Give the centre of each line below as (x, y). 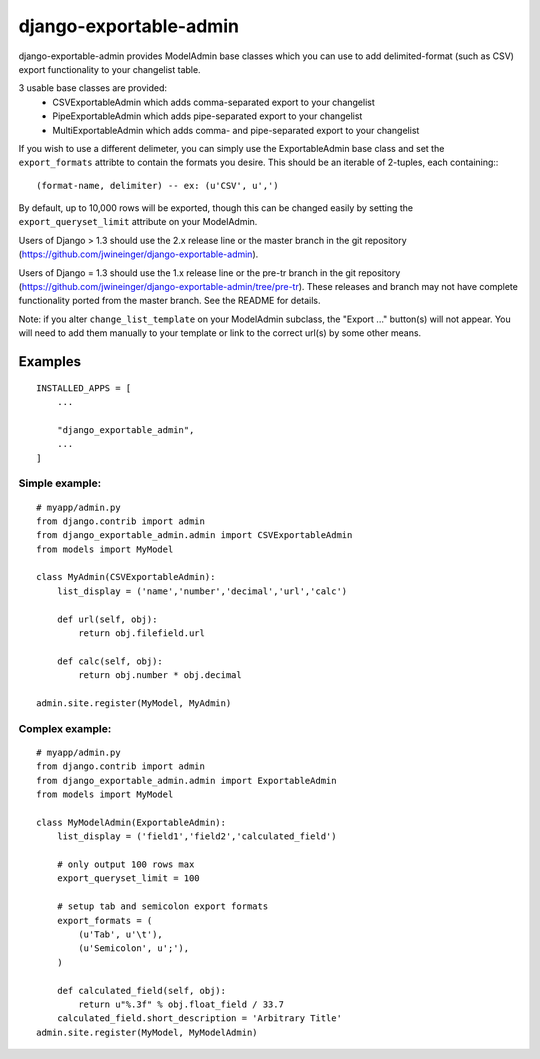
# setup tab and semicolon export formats (162, 906)
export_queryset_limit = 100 (128, 878)
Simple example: (60, 483)
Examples (50, 361)
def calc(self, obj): (110, 661)
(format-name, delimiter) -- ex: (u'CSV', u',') (157, 185)
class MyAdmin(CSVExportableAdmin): (126, 577)
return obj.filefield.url (141, 633)
